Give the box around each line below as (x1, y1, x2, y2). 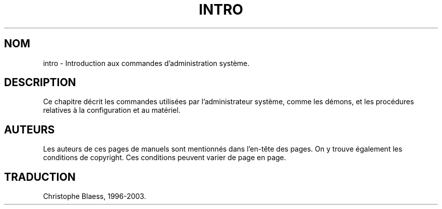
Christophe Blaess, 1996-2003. (43, 192, 146, 201)
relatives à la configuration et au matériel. (43, 106, 181, 115)
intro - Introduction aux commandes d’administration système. (43, 58, 250, 67)
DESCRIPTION (4, 76, 76, 89)
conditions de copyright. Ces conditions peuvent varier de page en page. (43, 153, 286, 162)
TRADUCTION (4, 170, 76, 183)
